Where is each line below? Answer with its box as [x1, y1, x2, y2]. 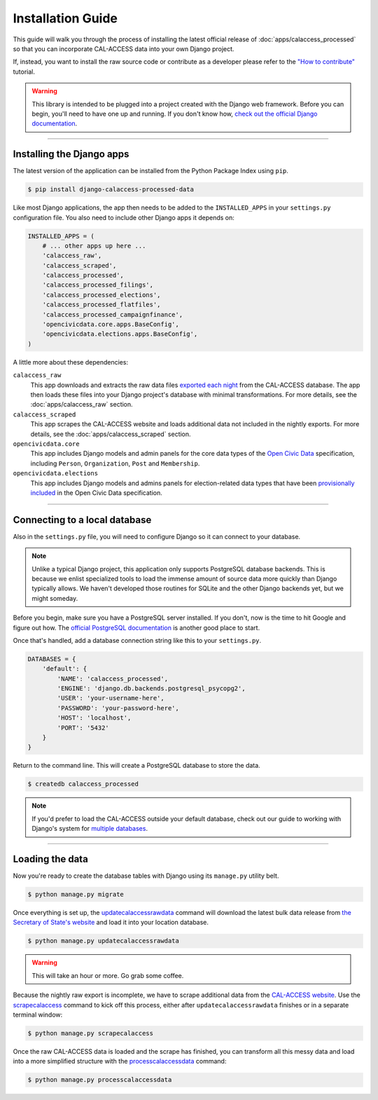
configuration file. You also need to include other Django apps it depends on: [13, 213, 234, 222]
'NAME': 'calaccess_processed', [57, 674, 168, 683]
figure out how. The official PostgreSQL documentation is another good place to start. [13, 623, 260, 632]
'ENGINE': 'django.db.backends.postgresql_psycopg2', [57, 684, 246, 693]
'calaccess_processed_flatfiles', [42, 301, 161, 308]
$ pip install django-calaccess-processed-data [27, 186, 194, 193]
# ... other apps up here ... [42, 242, 146, 250]
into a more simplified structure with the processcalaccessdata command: [13, 1057, 227, 1066]
